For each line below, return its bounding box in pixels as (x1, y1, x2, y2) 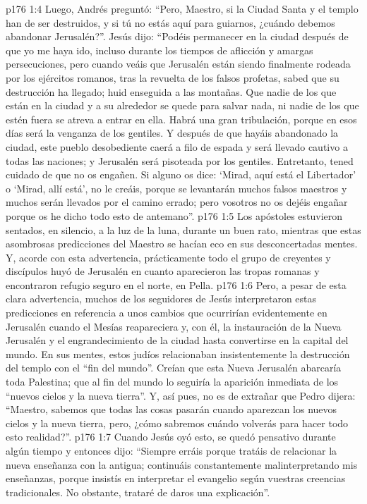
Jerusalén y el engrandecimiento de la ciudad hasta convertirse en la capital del (6, 333, 349, 348)
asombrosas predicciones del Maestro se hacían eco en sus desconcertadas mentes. (6, 236, 358, 251)
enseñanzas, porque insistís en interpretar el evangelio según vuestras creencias (6, 471, 346, 486)
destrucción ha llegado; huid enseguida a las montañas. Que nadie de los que (6, 84, 337, 99)
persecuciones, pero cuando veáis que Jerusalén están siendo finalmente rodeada (6, 56, 351, 71)
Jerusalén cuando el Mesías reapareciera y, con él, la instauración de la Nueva (6, 319, 342, 333)
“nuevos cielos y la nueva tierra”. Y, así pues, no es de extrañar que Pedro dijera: (6, 388, 356, 402)
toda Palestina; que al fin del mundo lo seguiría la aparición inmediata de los (6, 374, 339, 389)
